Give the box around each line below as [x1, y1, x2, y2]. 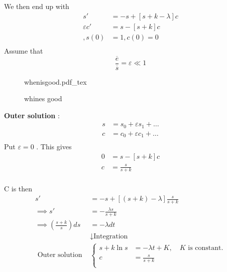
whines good [24, 93, 62, 104]
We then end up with [4, 1, 69, 11]
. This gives [36, 141, 72, 152]
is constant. [188, 244, 223, 251]
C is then [4, 183, 33, 194]
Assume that [4, 45, 43, 56]
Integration [93, 233, 128, 240]
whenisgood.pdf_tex [24, 76, 87, 87]
